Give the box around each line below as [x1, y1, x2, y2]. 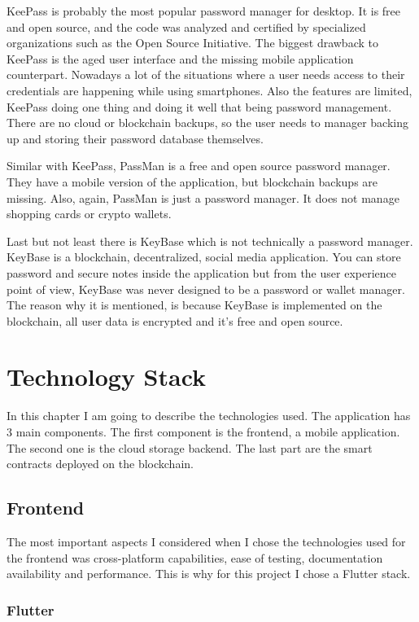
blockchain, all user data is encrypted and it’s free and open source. [7, 312, 343, 329]
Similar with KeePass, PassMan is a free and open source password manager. [7, 157, 391, 174]
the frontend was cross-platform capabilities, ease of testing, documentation [7, 549, 383, 566]
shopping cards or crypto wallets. [7, 205, 172, 222]
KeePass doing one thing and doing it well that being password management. [7, 98, 392, 115]
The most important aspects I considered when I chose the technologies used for [7, 532, 406, 550]
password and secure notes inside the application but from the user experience [7, 264, 396, 281]
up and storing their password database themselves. [7, 129, 264, 147]
